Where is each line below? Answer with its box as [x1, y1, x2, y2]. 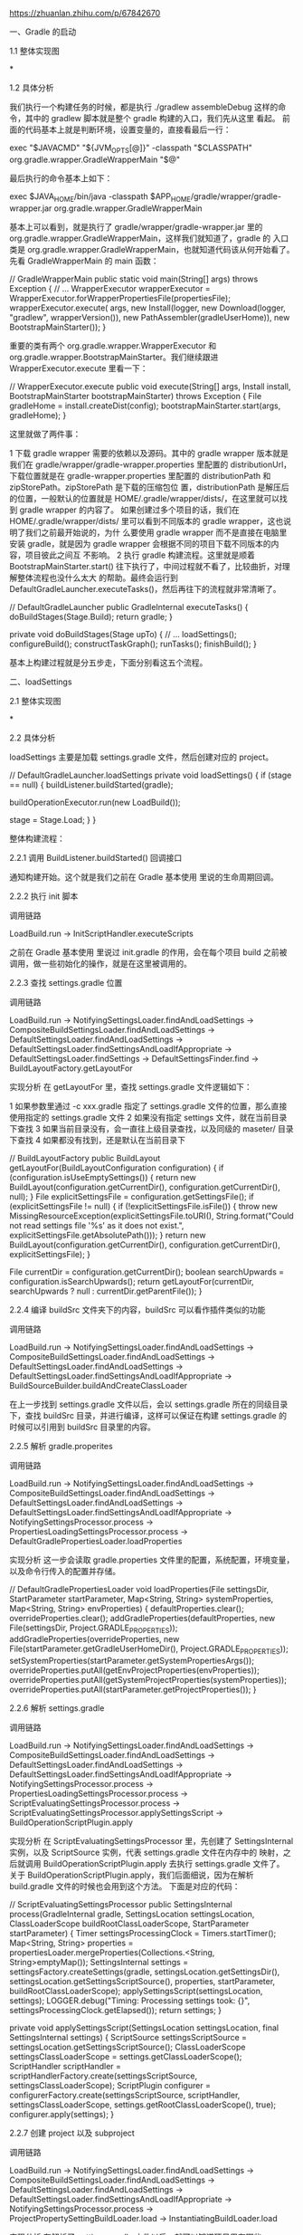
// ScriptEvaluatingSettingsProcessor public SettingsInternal [9, 1899, 232, 1910]
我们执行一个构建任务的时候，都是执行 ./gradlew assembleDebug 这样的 [9, 101, 279, 112]
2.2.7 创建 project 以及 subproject [9, 2127, 136, 2139]
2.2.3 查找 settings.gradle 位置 [9, 977, 123, 988]
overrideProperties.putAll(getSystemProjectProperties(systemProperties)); [9, 1675, 288, 1686]
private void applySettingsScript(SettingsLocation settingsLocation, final [9, 2022, 279, 2033]
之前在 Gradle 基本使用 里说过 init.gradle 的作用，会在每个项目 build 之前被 [9, 946, 288, 958]
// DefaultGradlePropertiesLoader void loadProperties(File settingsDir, [9, 1583, 270, 1594]
